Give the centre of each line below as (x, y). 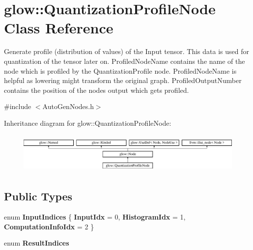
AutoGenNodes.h (68, 106)
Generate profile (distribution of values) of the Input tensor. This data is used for (126, 51)
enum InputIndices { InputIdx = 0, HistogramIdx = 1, (95, 216)
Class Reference (59, 28)
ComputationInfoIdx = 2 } (49, 226)
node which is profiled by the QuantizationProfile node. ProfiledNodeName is (120, 70)
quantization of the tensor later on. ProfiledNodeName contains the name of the (125, 61)
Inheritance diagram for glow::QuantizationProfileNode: (88, 123)
